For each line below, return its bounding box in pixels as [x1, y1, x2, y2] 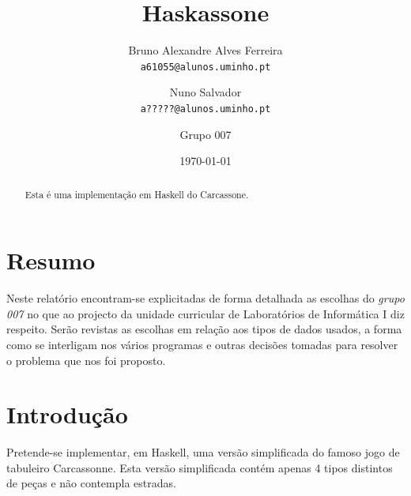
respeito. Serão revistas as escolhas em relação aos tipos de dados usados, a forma [6, 321, 402, 337]
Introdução [6, 398, 128, 430]
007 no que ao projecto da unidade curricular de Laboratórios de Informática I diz [6, 305, 405, 321]
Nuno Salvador [169, 84, 242, 100]
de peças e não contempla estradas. [6, 475, 176, 491]
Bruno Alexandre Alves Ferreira [128, 42, 283, 58]
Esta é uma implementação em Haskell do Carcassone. [25, 187, 249, 201]
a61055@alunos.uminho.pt [140, 61, 271, 73]
